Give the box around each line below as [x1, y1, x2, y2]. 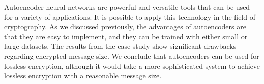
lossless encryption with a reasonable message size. [4, 70, 162, 81]
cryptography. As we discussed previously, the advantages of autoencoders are [4, 21, 246, 32]
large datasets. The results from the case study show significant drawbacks [4, 41, 237, 51]
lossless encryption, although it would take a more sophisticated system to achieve [4, 60, 260, 71]
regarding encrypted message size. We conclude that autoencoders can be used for [4, 50, 259, 61]
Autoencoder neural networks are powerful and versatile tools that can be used [4, 2, 250, 12]
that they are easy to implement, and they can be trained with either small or [4, 31, 248, 41]
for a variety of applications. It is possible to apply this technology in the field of [4, 11, 255, 22]
